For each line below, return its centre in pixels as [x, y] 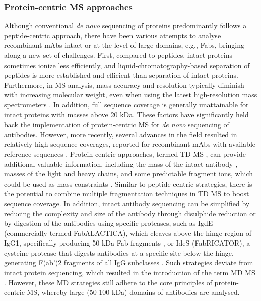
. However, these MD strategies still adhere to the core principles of [108, 282]
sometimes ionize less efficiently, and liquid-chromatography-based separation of [127, 65]
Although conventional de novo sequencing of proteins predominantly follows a [125, 25]
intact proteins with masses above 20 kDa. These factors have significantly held [126, 114]
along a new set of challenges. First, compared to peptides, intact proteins [118, 55]
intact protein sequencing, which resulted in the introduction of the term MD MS [130, 273]
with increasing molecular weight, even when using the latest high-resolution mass [131, 95]
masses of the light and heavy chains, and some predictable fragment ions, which [129, 174]
